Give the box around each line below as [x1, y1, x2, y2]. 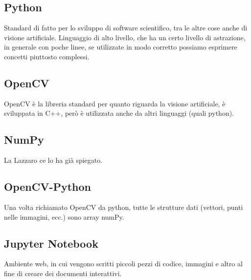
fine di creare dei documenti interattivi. [4, 268, 122, 278]
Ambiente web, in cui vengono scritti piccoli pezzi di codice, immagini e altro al [4, 258, 243, 269]
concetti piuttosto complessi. [4, 51, 90, 61]
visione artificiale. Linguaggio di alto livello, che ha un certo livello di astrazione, [4, 32, 246, 42]
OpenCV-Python [4, 179, 91, 194]
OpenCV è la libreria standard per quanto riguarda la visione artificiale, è [4, 98, 226, 108]
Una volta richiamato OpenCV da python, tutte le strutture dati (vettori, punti [4, 202, 243, 212]
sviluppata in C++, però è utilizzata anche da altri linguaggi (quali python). [4, 108, 234, 118]
